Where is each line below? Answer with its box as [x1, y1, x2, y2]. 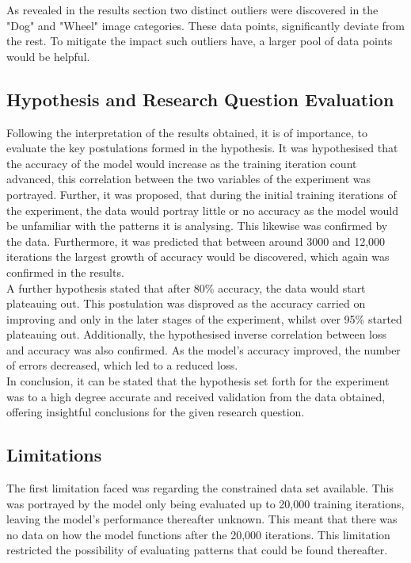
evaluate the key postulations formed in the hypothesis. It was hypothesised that [6, 140, 398, 156]
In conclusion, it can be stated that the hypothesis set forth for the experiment [6, 373, 390, 389]
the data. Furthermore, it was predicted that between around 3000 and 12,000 [6, 232, 386, 249]
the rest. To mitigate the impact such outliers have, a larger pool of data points [6, 33, 393, 49]
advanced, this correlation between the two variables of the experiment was [6, 170, 371, 187]
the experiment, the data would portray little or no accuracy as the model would [6, 201, 398, 218]
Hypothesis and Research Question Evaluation [6, 86, 394, 111]
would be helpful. [6, 48, 90, 64]
